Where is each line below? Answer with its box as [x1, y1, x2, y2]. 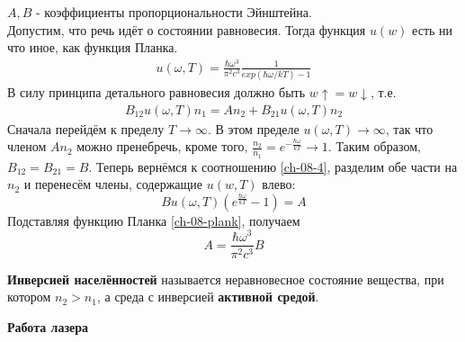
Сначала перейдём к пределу [7, 119, 165, 138]
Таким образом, [335, 137, 421, 156]
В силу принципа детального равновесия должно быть [7, 83, 306, 102]
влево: [262, 175, 296, 193]
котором [7, 287, 51, 306]
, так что [385, 119, 434, 138]
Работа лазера [7, 317, 89, 336]
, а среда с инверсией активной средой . [96, 287, 319, 306]
